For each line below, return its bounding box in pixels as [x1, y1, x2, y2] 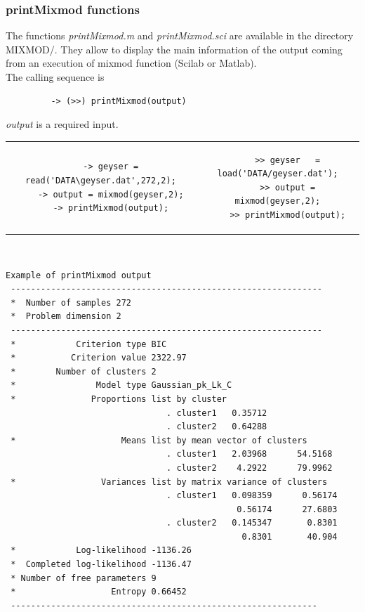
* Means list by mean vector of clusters [11, 435, 307, 445]
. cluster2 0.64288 [166, 422, 267, 432]
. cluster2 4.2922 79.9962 [166, 462, 333, 473]
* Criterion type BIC [11, 339, 167, 349]
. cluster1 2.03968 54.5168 [166, 449, 333, 460]
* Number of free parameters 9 [11, 573, 157, 583]
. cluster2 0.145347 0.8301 [166, 518, 338, 528]
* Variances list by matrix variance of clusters [11, 476, 328, 487]
